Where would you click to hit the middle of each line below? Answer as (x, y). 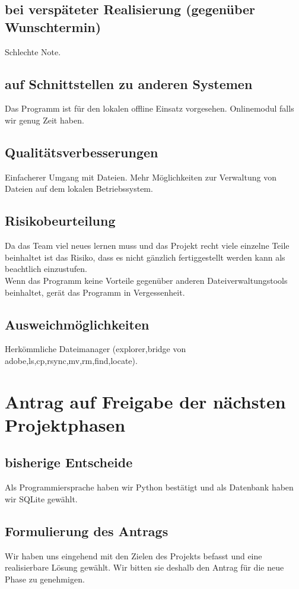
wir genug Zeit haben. (44, 120)
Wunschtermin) (53, 26)
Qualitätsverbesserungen (82, 152)
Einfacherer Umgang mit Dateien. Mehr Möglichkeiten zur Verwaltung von (141, 177)
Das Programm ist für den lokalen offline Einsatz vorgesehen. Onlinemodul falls (149, 108)
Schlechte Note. (33, 51)
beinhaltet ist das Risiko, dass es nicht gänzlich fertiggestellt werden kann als (145, 257)
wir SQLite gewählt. (41, 498)
